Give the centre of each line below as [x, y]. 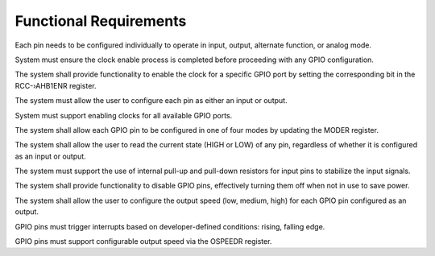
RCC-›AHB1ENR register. [56, 85]
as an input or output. [50, 156]
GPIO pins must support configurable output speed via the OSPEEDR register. [143, 242]
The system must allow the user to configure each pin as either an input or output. [151, 101]
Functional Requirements [101, 21]
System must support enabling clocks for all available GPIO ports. [124, 115]
